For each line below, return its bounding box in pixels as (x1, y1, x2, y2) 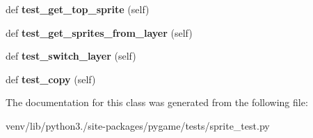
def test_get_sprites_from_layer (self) (6, 25, 193, 40)
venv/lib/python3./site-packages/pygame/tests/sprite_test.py (6, 118, 270, 132)
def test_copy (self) (6, 71, 96, 86)
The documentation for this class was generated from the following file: (6, 95, 308, 110)
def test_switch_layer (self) (6, 49, 136, 63)
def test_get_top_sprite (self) (6, 2, 150, 16)
